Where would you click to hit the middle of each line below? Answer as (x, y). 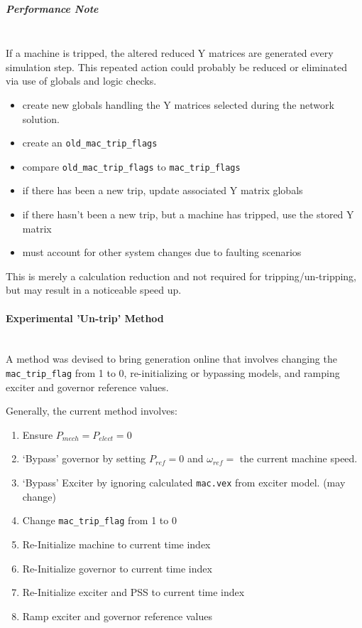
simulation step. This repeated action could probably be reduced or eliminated (177, 66)
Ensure (38, 434)
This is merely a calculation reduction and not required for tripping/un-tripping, (181, 276)
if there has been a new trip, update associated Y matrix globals (163, 190)
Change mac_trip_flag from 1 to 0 (99, 520)
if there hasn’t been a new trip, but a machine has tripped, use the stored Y (188, 214)
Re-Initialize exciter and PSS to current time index (133, 592)
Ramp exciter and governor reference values (117, 616)
